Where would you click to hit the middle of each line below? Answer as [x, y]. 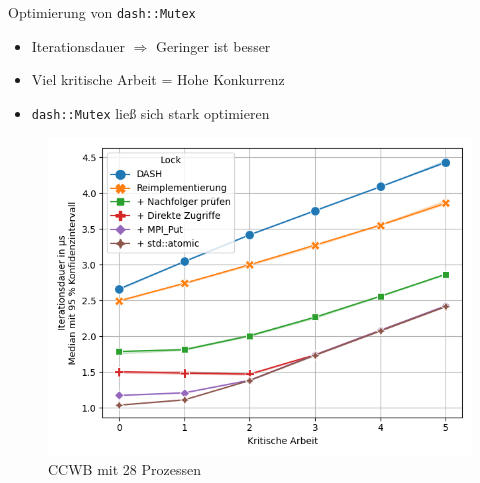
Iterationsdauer [78, 45]
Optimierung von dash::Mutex [102, 12]
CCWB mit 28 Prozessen [124, 469]
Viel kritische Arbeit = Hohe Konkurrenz [158, 79]
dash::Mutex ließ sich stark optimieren [150, 112]
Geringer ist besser [213, 45]
